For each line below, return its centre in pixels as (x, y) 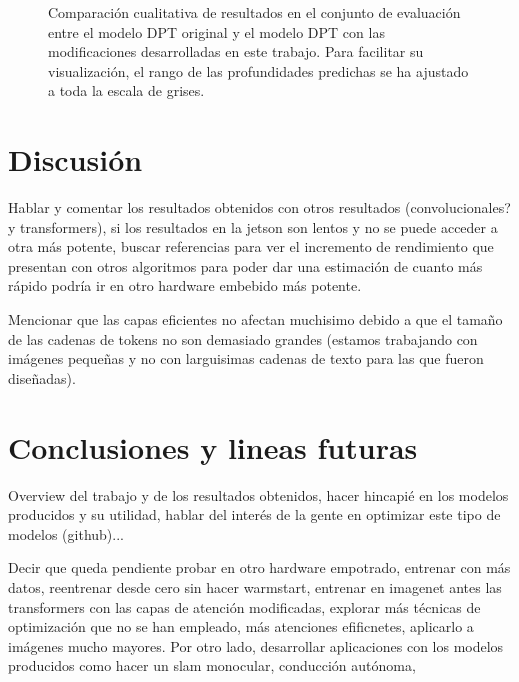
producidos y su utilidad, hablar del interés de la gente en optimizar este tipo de (254, 514)
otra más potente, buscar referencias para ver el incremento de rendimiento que (251, 246)
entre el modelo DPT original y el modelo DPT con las (216, 31)
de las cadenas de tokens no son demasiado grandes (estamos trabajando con (243, 338)
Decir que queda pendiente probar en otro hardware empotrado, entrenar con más (259, 567)
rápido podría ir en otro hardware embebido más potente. (185, 285)
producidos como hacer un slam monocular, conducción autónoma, (212, 665)
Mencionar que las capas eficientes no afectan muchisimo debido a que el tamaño (255, 319)
